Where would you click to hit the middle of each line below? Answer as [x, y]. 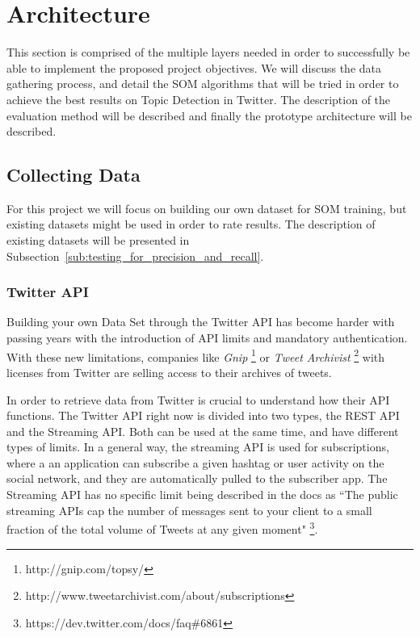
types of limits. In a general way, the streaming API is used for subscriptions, [198, 447]
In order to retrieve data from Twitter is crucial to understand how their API [198, 399]
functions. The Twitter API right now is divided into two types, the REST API [203, 415]
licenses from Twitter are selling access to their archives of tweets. [169, 372]
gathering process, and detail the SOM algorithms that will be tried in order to [203, 84]
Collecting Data [73, 175]
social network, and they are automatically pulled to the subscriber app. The [197, 478]
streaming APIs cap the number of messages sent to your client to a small [189, 510]
